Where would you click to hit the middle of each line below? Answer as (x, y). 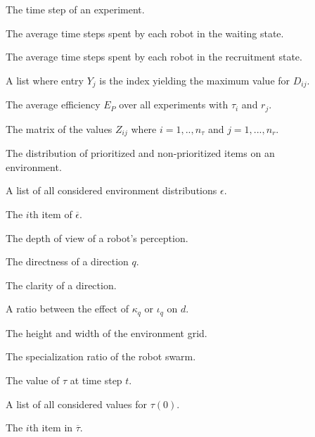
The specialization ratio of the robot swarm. (101, 356)
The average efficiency (53, 104)
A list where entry (45, 80)
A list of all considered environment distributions (111, 190)
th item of (51, 214)
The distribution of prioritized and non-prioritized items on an (140, 153)
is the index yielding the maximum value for (195, 80)
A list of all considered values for (76, 404)
